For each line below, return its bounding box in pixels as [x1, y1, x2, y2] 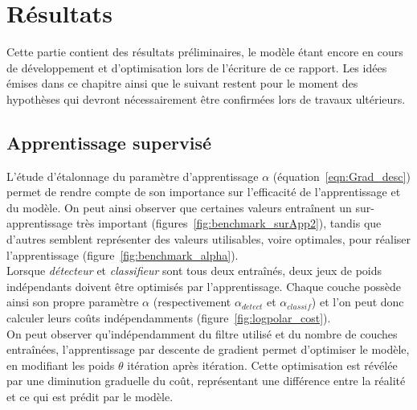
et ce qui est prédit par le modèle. [6, 388, 174, 405]
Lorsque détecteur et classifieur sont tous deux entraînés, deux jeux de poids [6, 262, 382, 279]
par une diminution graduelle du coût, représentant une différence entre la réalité [6, 372, 406, 389]
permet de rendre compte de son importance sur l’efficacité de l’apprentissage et [6, 183, 401, 200]
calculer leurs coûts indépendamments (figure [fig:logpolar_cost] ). [6, 310, 331, 326]
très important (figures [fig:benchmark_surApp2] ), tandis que [76, 215, 382, 232]
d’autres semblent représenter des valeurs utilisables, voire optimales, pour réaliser [6, 231, 411, 248]
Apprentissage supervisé [6, 129, 212, 154]
